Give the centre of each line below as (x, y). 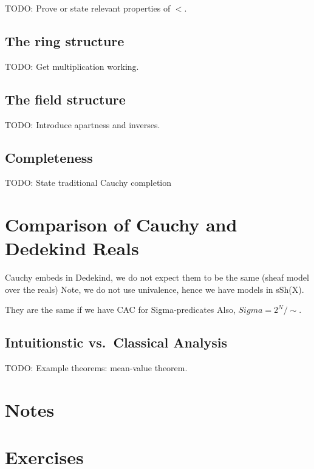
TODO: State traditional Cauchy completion (88, 183)
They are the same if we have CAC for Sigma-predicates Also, (120, 310)
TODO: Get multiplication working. (72, 66)
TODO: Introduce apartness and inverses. (83, 124)
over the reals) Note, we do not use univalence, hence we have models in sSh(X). (155, 289)
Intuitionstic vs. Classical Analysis (116, 342)
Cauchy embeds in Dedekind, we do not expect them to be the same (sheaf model (157, 277)
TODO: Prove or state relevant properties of (88, 8)
